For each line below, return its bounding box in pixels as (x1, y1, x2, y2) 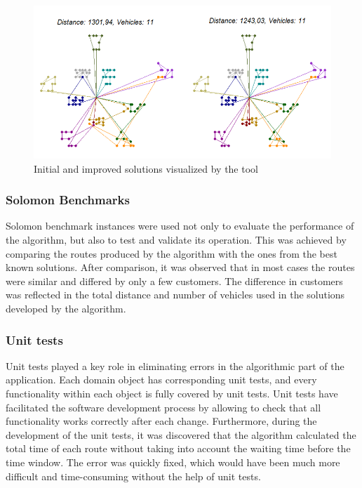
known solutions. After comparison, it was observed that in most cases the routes (6, 260, 355, 275)
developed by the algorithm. (6, 301, 126, 316)
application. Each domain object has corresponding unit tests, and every (6, 372, 317, 387)
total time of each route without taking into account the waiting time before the (6, 441, 351, 456)
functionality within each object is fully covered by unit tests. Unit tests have (6, 386, 338, 401)
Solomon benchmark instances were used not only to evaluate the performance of (6, 218, 354, 233)
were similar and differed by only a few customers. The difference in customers (6, 273, 343, 288)
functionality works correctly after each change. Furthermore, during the (6, 414, 317, 428)
